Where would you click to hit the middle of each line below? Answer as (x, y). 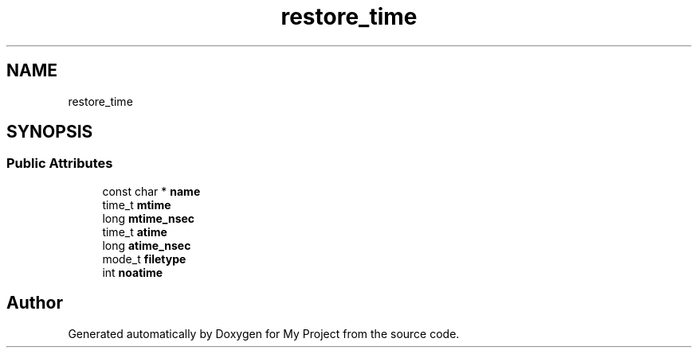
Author (35, 303)
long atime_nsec (147, 245)
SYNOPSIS (50, 132)
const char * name (151, 191)
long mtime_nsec (149, 218)
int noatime (133, 272)
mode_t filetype (144, 259)
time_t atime (135, 231)
